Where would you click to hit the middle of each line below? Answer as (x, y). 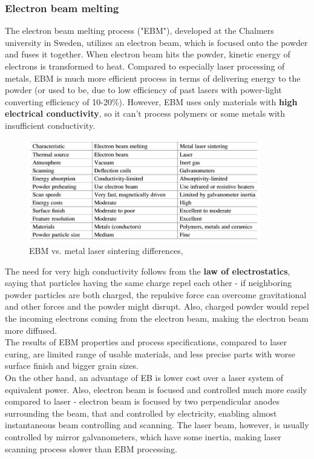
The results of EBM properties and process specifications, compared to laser (146, 342)
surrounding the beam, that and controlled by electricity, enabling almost (141, 413)
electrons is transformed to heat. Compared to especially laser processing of (145, 66)
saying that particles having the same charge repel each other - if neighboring (149, 283)
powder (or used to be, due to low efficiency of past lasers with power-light (143, 90)
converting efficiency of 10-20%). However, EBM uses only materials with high (151, 101)
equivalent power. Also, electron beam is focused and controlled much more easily (156, 389)
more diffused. (31, 330)
